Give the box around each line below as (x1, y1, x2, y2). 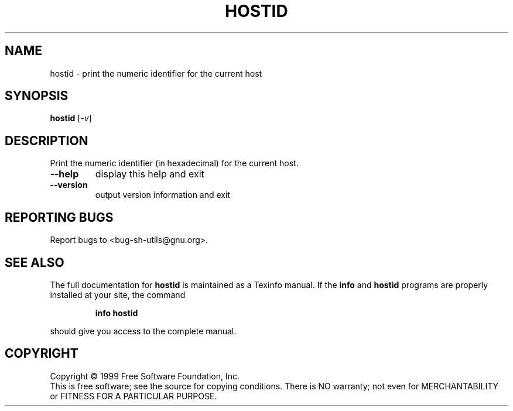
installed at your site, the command (50, 289, 186, 300)
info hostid (95, 307, 138, 318)
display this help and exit (95, 168, 204, 180)
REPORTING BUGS (5, 210, 114, 225)
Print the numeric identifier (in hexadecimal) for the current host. (50, 158, 299, 169)
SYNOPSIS (5, 88, 69, 104)
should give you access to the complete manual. (50, 326, 237, 336)
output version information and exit (95, 190, 230, 200)
